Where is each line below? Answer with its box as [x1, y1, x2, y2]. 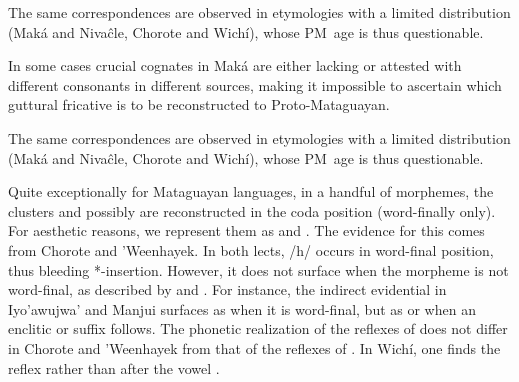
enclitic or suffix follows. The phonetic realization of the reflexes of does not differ [8, 318, 508, 339]
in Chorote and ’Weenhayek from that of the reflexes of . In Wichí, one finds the [8, 337, 501, 358]
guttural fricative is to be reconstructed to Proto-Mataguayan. [8, 94, 390, 115]
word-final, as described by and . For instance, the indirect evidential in [8, 279, 447, 300]
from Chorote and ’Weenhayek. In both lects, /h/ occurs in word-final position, [8, 239, 494, 260]
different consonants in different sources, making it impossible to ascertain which [8, 74, 502, 95]
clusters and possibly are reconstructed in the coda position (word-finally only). [8, 200, 496, 221]
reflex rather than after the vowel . [8, 357, 220, 378]
